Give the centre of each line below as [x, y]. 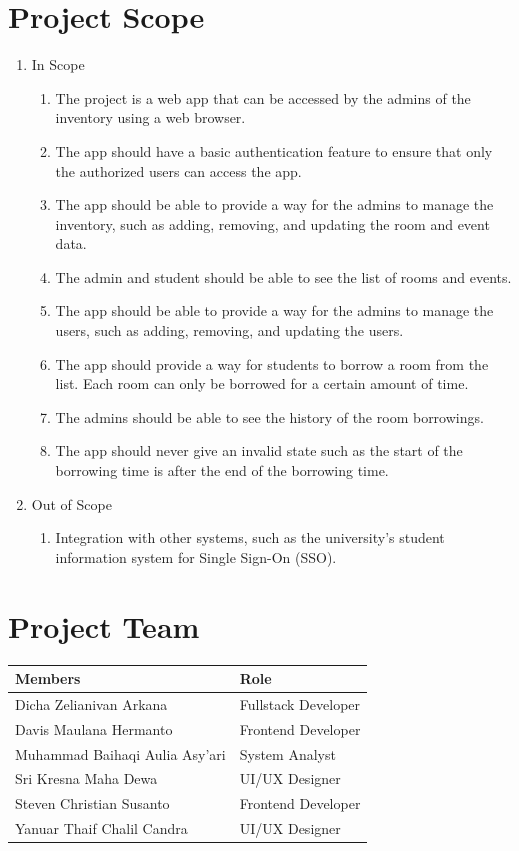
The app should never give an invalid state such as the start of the [259, 450]
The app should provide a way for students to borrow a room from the [272, 363]
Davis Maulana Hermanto [94, 728]
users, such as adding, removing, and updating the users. [229, 330]
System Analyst [287, 753]
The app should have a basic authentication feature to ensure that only [274, 150]
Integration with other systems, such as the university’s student [250, 537]
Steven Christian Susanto [92, 803]
